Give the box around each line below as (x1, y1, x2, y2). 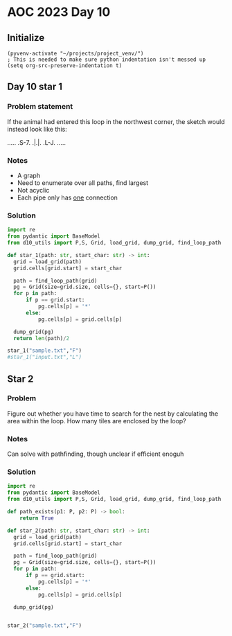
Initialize (7, 32, 45, 44)
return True (19, 514, 54, 522)
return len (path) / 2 (13, 335, 70, 342)
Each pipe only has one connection (17, 193, 118, 202)
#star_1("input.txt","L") (7, 354, 82, 361)
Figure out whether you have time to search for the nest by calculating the (7, 409, 219, 418)
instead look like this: (7, 125, 67, 133)
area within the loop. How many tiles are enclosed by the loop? (7, 416, 187, 425)
